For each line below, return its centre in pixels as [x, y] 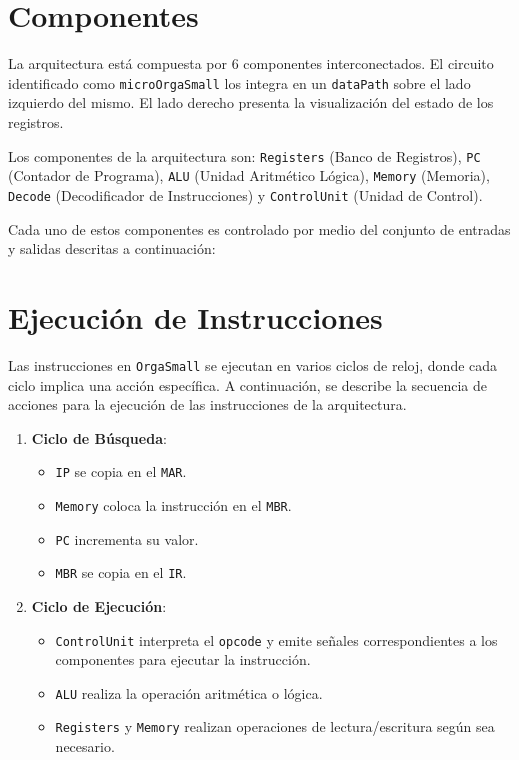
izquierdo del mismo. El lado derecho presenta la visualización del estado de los [251, 102]
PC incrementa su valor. [127, 538]
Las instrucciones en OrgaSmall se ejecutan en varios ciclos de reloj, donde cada [253, 364]
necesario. [85, 746]
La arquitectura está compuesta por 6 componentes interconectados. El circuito [251, 63]
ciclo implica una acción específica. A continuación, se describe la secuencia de [248, 384]
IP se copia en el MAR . [121, 471]
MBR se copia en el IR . [121, 572]
